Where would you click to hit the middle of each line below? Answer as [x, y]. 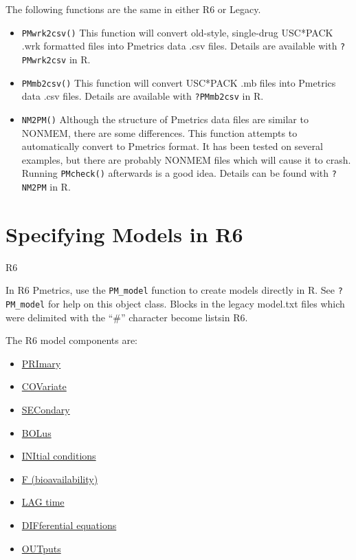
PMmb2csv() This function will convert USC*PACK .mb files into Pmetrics [179, 82]
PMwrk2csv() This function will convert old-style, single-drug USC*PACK [177, 32]
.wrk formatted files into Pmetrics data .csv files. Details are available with [179, 46]
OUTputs [41, 548]
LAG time [43, 502]
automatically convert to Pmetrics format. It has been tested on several [172, 146]
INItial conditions [59, 456]
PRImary [41, 363]
